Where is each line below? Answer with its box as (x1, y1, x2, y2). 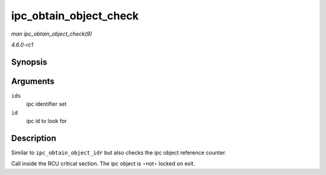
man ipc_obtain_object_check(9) (11, 30, 92, 37)
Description (11, 133, 57, 143)
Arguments (11, 76, 55, 86)
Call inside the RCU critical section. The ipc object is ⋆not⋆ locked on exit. (11, 160, 196, 167)
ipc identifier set (26, 100, 67, 108)
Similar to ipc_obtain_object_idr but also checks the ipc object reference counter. (11, 148, 226, 156)
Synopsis (11, 57, 48, 67)
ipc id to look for (26, 118, 67, 125)
